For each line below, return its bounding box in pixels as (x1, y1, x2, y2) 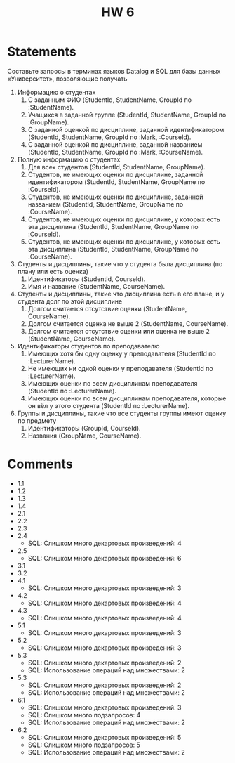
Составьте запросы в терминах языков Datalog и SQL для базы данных (7, 67, 221, 75)
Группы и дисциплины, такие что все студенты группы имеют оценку (17, 409, 227, 417)
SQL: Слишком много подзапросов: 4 (27, 710, 141, 719)
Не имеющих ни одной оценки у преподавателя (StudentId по (27, 364, 213, 372)
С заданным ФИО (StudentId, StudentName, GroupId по (27, 96, 192, 104)
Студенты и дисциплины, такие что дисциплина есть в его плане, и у (17, 289, 225, 298)
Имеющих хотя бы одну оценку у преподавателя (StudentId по (27, 349, 216, 358)
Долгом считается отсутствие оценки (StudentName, (27, 304, 187, 313)
